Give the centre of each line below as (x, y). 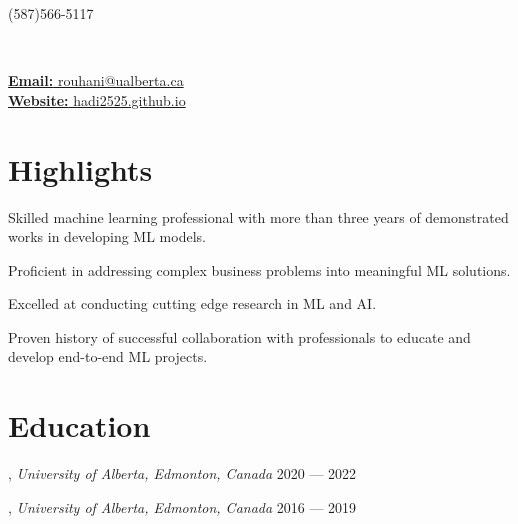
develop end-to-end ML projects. (108, 356)
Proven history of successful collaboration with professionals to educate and (239, 336)
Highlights (80, 168)
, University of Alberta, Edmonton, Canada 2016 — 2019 (182, 506)
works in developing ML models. (107, 236)
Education (79, 425)
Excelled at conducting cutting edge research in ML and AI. (192, 303)
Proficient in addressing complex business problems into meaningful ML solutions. (259, 269)
